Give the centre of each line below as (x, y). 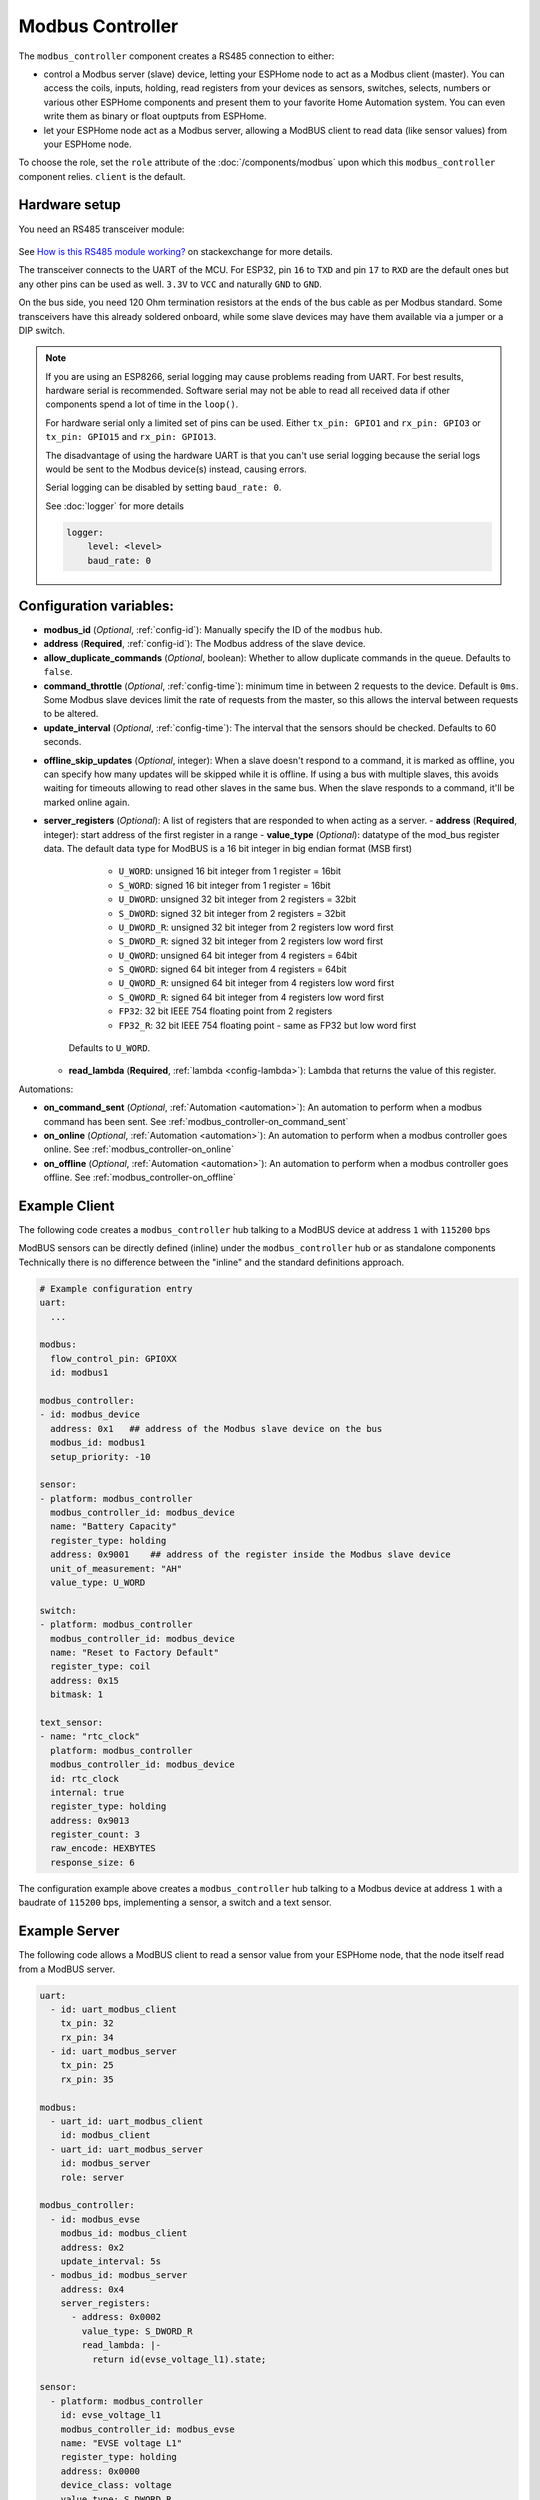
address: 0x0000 (100, 2471)
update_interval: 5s (111, 2261)
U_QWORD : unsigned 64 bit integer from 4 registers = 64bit (238, 955)
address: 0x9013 (90, 1820)
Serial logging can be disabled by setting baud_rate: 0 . (163, 487)
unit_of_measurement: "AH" (116, 1568)
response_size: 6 (92, 1862)
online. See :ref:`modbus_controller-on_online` (139, 1149)
